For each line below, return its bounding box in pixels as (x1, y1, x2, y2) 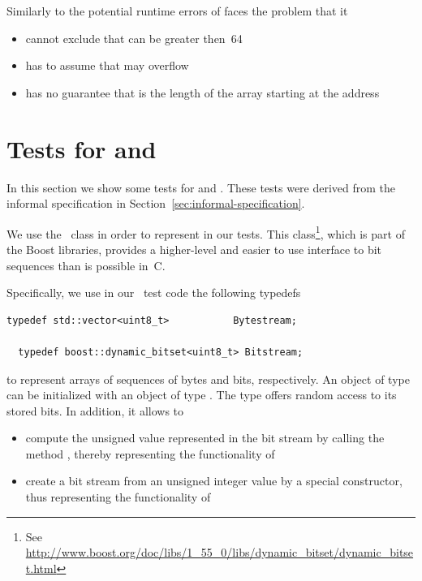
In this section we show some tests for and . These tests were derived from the (6, 179, 396, 196)
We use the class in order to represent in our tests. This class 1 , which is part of (6, 222, 405, 242)
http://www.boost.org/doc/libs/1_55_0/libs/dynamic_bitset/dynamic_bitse (25, 544, 414, 561)
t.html (25, 559, 57, 576)
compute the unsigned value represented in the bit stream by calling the (25, 429, 385, 446)
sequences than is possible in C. (6, 256, 166, 273)
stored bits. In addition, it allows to (6, 402, 184, 419)
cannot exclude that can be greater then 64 (25, 29, 243, 46)
